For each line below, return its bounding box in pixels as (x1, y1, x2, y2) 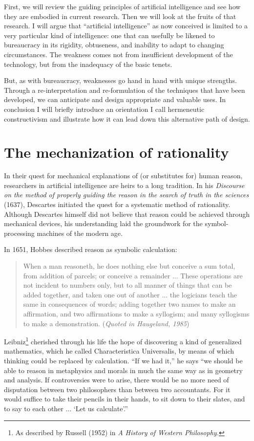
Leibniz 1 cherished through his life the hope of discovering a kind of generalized (4, 335, 242, 346)
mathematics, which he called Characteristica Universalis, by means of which (4, 346, 234, 356)
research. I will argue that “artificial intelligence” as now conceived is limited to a (4, 21, 248, 31)
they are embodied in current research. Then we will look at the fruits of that (4, 11, 236, 21)
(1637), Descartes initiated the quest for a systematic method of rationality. (4, 199, 231, 210)
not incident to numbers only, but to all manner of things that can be (23, 280, 232, 290)
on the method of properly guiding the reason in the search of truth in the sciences (4, 189, 249, 200)
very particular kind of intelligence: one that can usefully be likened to (4, 30, 215, 40)
